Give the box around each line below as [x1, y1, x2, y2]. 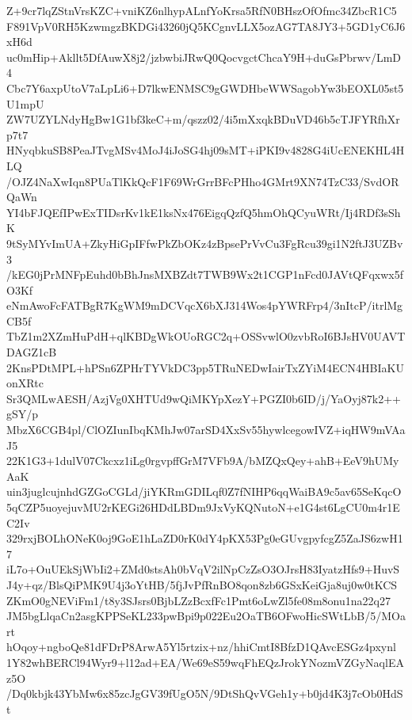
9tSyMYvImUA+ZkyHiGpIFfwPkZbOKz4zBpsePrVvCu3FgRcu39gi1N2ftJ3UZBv [6, 234, 403, 251]
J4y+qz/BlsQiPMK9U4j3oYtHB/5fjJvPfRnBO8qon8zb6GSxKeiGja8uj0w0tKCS [6, 576, 398, 592]
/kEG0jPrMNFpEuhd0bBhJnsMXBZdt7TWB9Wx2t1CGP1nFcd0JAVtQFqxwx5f [6, 266, 403, 283]
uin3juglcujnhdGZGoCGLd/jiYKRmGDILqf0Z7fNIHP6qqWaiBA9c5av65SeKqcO [6, 483, 402, 500]
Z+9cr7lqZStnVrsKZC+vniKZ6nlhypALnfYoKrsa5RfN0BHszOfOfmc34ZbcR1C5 [6, 2, 397, 18]
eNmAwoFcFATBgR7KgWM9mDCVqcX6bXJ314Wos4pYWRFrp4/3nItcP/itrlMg [6, 297, 403, 314]
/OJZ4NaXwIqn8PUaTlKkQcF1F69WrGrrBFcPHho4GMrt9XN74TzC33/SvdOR [6, 173, 399, 189]
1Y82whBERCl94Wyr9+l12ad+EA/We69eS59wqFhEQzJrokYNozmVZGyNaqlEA [6, 653, 404, 670]
